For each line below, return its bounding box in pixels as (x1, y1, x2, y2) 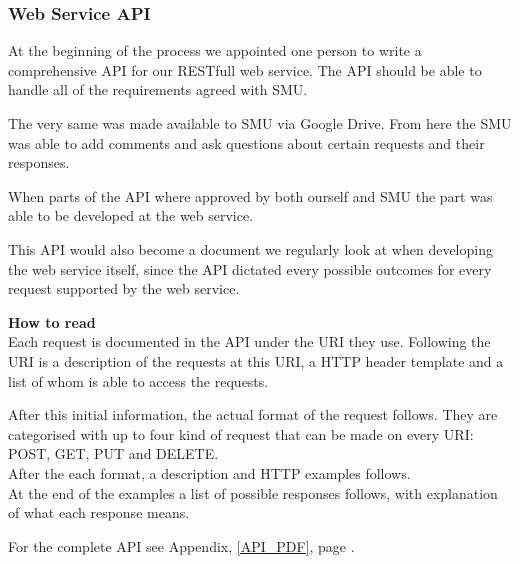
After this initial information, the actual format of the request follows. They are (8, 404, 498, 425)
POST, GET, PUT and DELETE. (8, 443, 219, 464)
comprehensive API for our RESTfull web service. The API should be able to (8, 59, 482, 80)
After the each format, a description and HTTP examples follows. (8, 462, 411, 483)
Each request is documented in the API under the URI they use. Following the (8, 331, 491, 352)
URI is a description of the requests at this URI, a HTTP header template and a (8, 350, 504, 371)
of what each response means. (8, 502, 190, 523)
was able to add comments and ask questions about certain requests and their (8, 132, 485, 153)
